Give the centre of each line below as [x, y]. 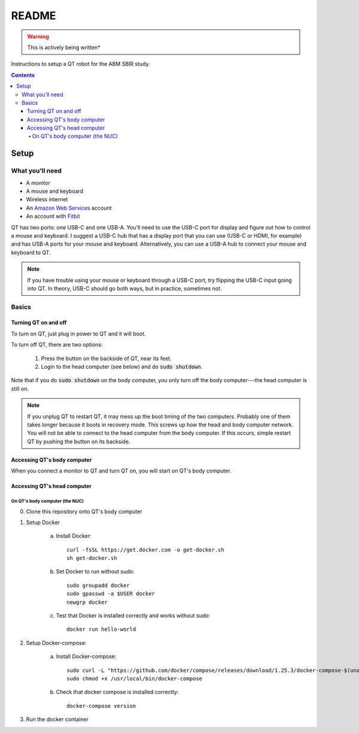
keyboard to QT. [31, 252]
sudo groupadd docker [98, 585]
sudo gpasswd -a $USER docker [111, 594]
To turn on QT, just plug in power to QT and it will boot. [78, 334]
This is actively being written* [64, 47]
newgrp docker [87, 602]
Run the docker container [57, 719]
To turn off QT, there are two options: [57, 345]
